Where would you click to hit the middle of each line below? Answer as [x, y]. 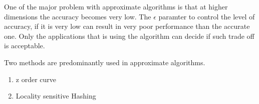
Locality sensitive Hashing [56, 96]
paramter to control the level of [207, 16]
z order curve [36, 79]
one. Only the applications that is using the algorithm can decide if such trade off [129, 36]
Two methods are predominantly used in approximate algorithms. [105, 62]
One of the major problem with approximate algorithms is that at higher [116, 6]
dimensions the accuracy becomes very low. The [78, 16]
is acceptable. [25, 46]
